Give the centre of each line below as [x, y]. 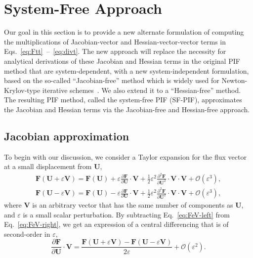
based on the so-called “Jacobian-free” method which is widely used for [112, 80]
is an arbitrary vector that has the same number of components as [133, 205]
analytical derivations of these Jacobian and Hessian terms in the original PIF [122, 61]
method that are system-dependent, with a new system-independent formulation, [126, 70]
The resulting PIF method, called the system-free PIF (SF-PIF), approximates [123, 100]
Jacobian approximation [67, 136]
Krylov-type [22, 90]
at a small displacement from [48, 166]
